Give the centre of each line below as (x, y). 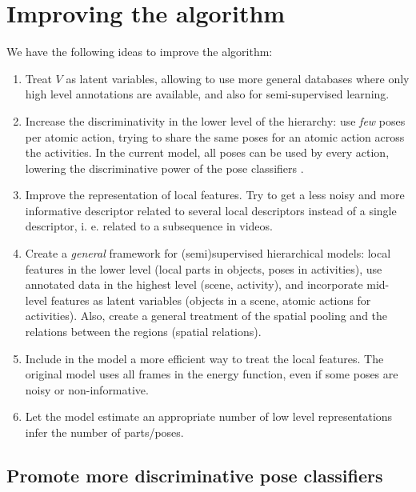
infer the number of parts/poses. (104, 432)
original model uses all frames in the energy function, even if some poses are (212, 374)
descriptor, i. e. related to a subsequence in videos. (149, 226)
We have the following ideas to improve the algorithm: (140, 52)
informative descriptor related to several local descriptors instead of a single (211, 210)
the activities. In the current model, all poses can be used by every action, (207, 152)
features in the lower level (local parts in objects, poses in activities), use (204, 268)
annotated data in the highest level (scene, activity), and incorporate (194, 284)
